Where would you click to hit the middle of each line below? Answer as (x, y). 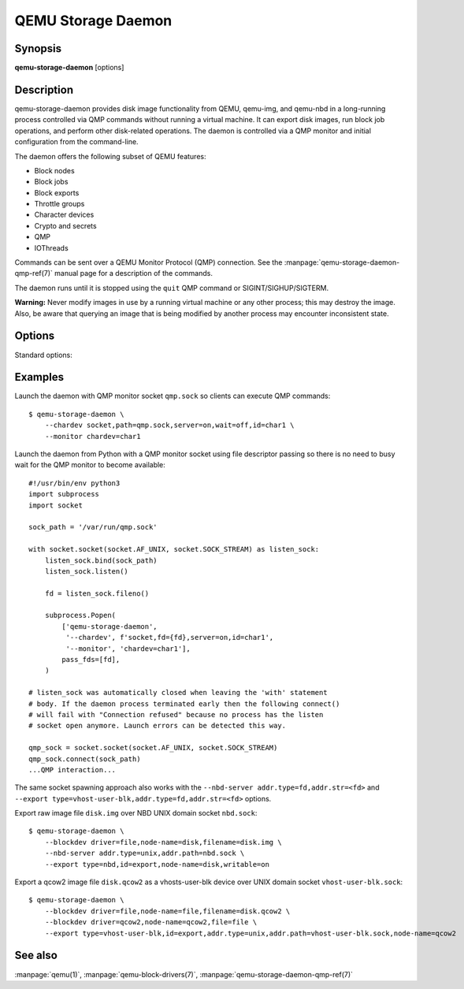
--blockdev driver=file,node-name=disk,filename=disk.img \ (163, 842)
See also (36, 956)
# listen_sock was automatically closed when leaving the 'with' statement (178, 693)
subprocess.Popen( (80, 615)
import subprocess (64, 494)
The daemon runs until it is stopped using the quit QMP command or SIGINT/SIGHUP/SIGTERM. (172, 288)
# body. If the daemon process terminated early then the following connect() (184, 704)
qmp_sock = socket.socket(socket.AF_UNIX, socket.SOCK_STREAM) (153, 748)
